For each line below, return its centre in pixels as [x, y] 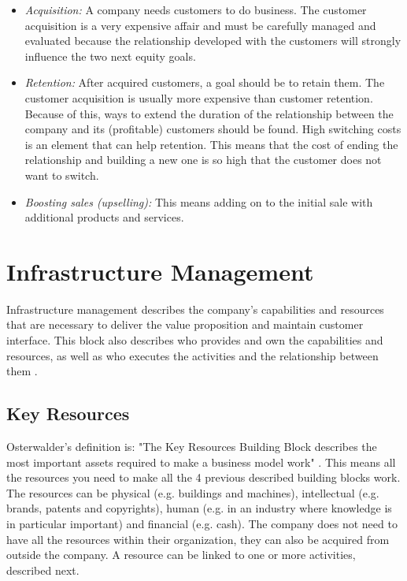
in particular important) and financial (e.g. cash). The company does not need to [202, 523]
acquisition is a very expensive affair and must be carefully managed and [200, 25]
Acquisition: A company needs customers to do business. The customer [196, 9]
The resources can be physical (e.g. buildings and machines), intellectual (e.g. [193, 492]
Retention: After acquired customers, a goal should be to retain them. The [205, 82]
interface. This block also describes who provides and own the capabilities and [195, 340]
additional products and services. [104, 217]
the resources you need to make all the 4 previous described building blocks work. [203, 477]
